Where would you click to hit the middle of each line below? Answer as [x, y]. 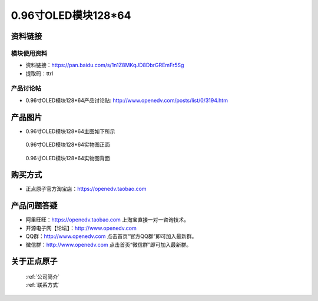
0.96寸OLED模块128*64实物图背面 [68, 158]
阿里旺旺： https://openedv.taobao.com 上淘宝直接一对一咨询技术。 [107, 220]
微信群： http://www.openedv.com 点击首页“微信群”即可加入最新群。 [108, 244]
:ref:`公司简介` [43, 276]
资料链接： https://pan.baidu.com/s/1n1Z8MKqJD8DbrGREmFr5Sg [105, 65]
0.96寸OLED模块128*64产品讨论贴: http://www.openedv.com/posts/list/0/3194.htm [127, 100]
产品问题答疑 [34, 206]
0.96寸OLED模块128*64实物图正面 [68, 145]
